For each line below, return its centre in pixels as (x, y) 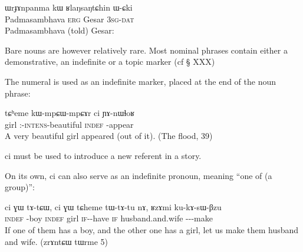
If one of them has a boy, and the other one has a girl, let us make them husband (152, 229)
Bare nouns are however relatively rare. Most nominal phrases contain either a (146, 50)
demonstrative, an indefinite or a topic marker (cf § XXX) (110, 62)
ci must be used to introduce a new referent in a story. (103, 155)
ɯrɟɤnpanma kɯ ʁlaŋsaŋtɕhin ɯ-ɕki (69, 7)
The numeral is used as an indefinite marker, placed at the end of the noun (141, 81)
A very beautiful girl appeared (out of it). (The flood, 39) (109, 136)
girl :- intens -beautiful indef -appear (69, 124)
